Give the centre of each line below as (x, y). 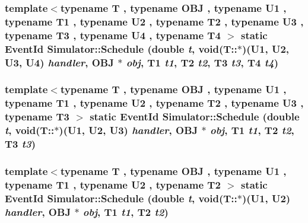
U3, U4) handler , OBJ (59, 62)
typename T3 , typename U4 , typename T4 (113, 35)
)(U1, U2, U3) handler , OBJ (128, 130)
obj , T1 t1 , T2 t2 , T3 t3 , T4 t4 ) (202, 62)
